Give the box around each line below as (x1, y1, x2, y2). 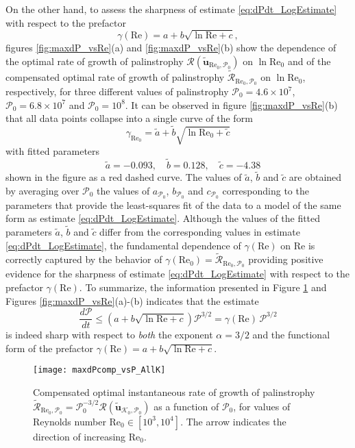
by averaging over (5, 183, 79, 197)
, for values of (233, 399, 291, 413)
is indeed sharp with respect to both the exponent (5, 327, 213, 342)
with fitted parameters (5, 144, 100, 158)
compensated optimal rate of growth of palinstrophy (5, 70, 225, 84)
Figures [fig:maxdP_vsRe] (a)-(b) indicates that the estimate (5, 293, 259, 308)
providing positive (248, 252, 323, 266)
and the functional (252, 327, 330, 342)
